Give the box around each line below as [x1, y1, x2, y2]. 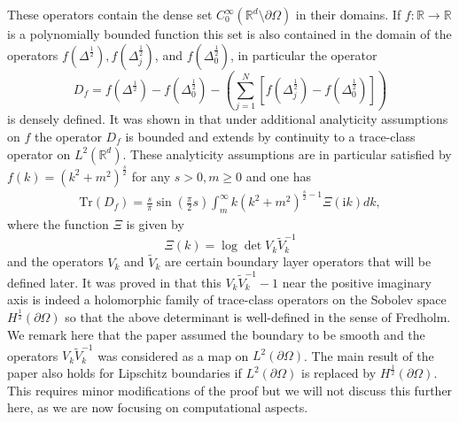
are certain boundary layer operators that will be [165, 252, 432, 271]
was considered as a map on [97, 346, 249, 364]
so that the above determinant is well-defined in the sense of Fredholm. [65, 308, 451, 326]
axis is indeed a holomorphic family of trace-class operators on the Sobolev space [7, 290, 447, 309]
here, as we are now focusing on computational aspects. [7, 398, 308, 417]
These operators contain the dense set [7, 5, 213, 23]
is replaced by [300, 364, 377, 382]
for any [131, 166, 171, 185]
